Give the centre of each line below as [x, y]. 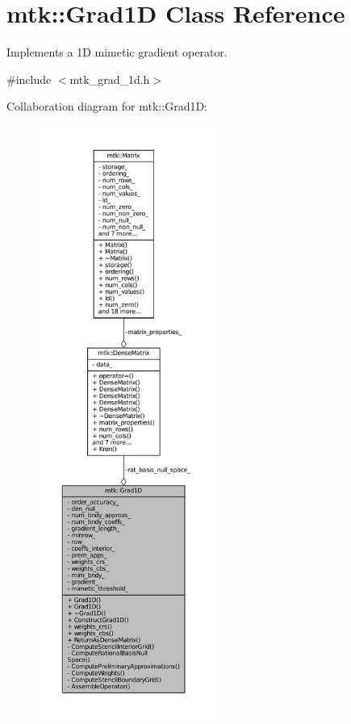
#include [29, 79]
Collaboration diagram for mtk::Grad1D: [107, 106]
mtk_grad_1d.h [110, 79]
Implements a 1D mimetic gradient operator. [117, 52]
